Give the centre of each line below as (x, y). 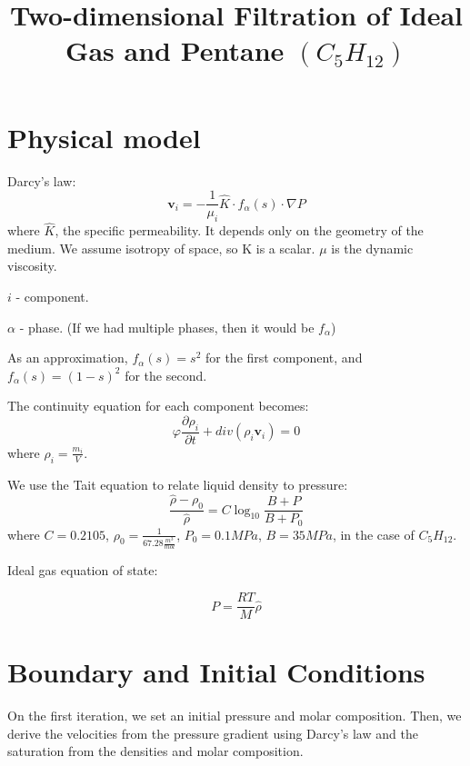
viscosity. (32, 266)
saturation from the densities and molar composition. (155, 751)
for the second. (166, 375)
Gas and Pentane (175, 50)
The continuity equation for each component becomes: (158, 406)
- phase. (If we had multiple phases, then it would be (167, 327)
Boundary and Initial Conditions (216, 672)
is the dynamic (372, 248)
